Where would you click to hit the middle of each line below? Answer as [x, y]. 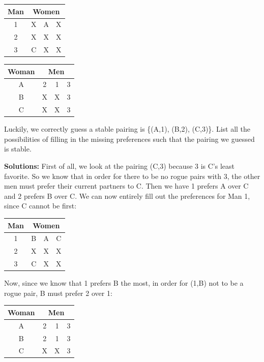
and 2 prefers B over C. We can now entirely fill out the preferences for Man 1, [127, 195]
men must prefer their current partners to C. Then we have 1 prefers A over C [126, 186]
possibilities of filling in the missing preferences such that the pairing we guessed [129, 139]
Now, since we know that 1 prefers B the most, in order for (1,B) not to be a [124, 283]
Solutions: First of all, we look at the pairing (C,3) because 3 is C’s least [120, 166]
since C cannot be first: [40, 206]
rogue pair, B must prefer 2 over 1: [58, 293]
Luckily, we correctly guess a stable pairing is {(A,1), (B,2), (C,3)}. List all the [127, 129]
